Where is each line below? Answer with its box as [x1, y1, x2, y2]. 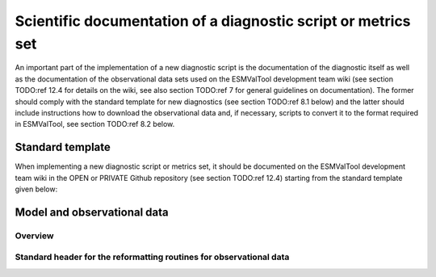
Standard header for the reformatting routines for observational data [15, 251, 290, 262]
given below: [15, 184, 58, 194]
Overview [15, 230, 54, 241]
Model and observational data [15, 205, 169, 219]
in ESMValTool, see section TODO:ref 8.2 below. [15, 120, 175, 129]
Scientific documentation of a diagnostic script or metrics [15, 12, 411, 30]
